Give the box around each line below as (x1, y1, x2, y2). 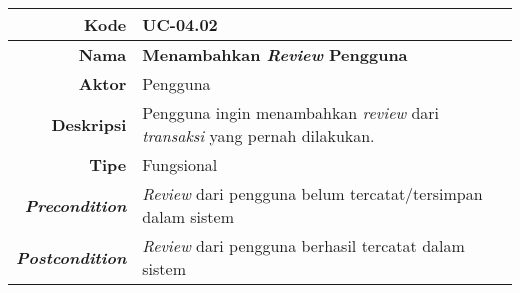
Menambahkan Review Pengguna (142, 43, 408, 66)
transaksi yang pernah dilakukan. (142, 124, 375, 147)
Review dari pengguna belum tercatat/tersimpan (142, 182, 483, 205)
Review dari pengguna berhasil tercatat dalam (142, 234, 465, 257)
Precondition (24, 193, 127, 217)
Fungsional (142, 153, 218, 176)
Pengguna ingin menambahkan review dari (142, 101, 440, 124)
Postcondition (16, 245, 127, 269)
